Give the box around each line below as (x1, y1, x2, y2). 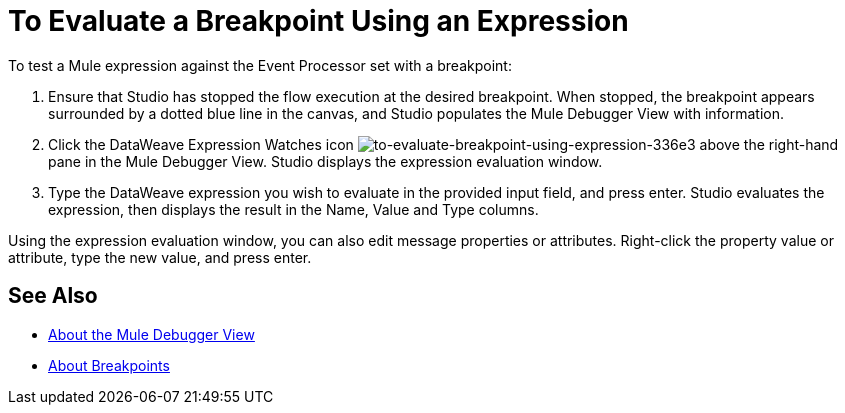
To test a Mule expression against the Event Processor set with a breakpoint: (8, 56, 512, 74)
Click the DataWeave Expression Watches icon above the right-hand (48, 135, 839, 153)
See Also (8, 283, 98, 309)
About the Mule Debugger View (48, 325, 255, 343)
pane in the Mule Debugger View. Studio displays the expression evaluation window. (48, 152, 603, 170)
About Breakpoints (48, 356, 170, 374)
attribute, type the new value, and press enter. (8, 248, 312, 266)
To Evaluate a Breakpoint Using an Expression (8, 4, 629, 38)
